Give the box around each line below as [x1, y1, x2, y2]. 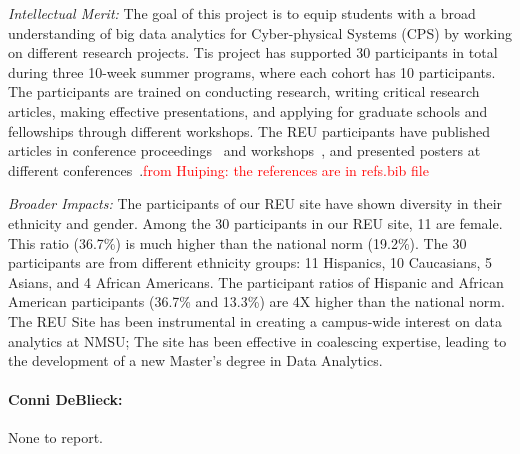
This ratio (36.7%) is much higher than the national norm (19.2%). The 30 [8, 232, 467, 253]
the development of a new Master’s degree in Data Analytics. [8, 350, 383, 371]
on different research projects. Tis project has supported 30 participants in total [8, 42, 498, 63]
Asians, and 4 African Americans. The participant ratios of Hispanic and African [8, 271, 504, 292]
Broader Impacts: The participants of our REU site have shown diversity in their [8, 193, 503, 214]
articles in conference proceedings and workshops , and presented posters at [8, 140, 481, 161]
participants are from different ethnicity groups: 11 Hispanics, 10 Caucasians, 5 [8, 252, 493, 273]
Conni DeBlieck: [8, 389, 123, 410]
